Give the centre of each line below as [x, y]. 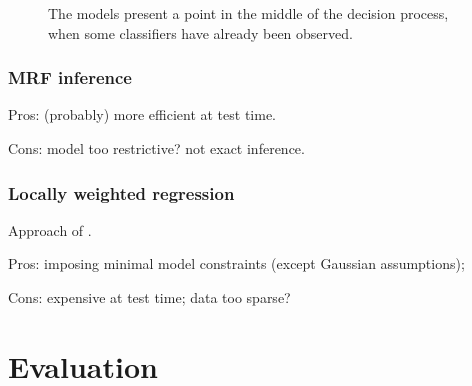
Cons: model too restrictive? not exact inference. [156, 148]
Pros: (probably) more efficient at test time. [142, 114]
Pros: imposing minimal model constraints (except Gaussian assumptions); [236, 263]
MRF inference [70, 77]
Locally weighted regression [121, 192]
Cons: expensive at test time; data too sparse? [149, 297]
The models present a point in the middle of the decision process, [248, 13]
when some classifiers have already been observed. [200, 32]
